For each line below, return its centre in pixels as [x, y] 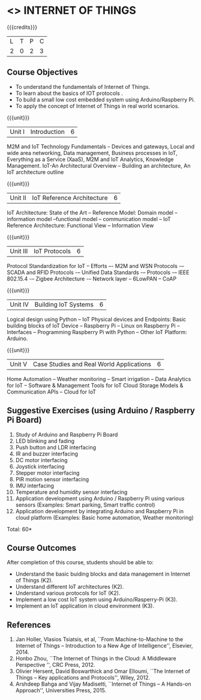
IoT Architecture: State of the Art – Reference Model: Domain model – [92, 212]
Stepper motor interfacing [47, 473]
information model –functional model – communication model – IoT [89, 219]
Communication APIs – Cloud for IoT [52, 392]
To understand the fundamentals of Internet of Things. [83, 87]
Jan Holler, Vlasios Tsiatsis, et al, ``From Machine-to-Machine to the [99, 639]
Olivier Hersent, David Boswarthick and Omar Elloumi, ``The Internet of [103, 671]
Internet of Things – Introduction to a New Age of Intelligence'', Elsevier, [104, 646]
